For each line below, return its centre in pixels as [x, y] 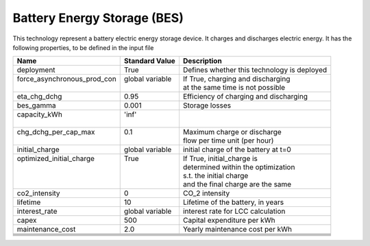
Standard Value [149, 61]
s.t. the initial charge [215, 176]
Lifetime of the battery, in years [233, 202]
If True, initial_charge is [220, 159]
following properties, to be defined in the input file [83, 47]
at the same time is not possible [234, 88]
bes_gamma [36, 106]
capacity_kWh [40, 114]
